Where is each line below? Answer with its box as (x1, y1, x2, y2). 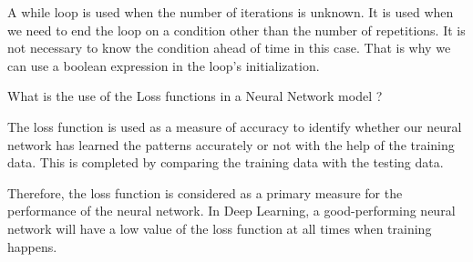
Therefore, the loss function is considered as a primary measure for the (7, 183, 403, 202)
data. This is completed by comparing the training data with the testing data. (7, 153, 444, 172)
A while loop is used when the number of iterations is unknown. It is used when (7, 3, 454, 21)
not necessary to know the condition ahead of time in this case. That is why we (7, 38, 451, 57)
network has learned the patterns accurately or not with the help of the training (7, 135, 455, 154)
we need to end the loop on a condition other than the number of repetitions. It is (7, 20, 466, 39)
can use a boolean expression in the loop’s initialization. (7, 55, 320, 75)
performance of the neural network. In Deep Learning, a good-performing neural (7, 201, 456, 220)
